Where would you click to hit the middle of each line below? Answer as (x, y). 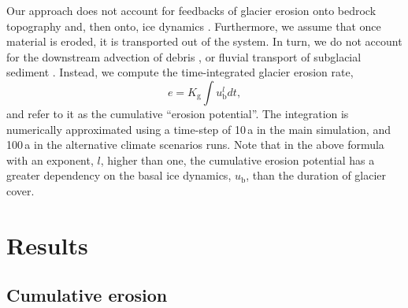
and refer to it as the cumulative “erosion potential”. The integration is (178, 113)
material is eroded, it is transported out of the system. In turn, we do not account (204, 41)
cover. (20, 190)
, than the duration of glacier (316, 175)
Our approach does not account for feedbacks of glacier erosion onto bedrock (191, 10)
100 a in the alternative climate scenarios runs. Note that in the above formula (195, 145)
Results (47, 245)
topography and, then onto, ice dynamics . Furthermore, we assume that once (194, 26)
